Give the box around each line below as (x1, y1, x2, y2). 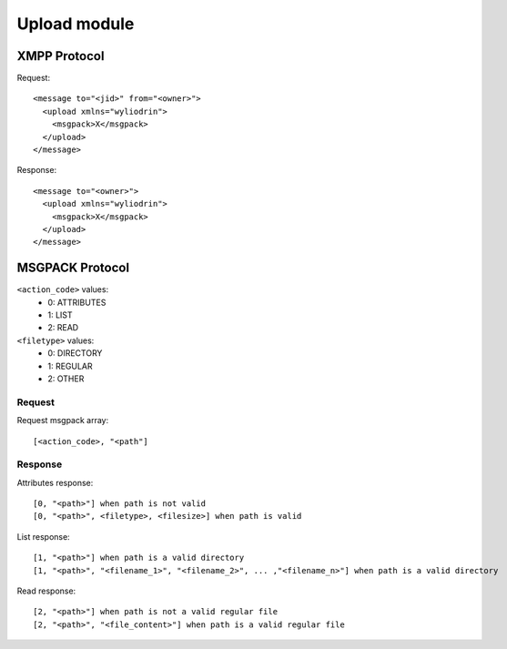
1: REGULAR (47, 360, 93, 371)
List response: (16, 531, 70, 542)
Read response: (16, 585, 76, 596)
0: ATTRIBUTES (47, 297, 106, 308)
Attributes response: (16, 477, 94, 488)
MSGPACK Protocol (16, 260, 130, 276)
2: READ (47, 322, 79, 333)
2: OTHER (47, 373, 85, 384)
